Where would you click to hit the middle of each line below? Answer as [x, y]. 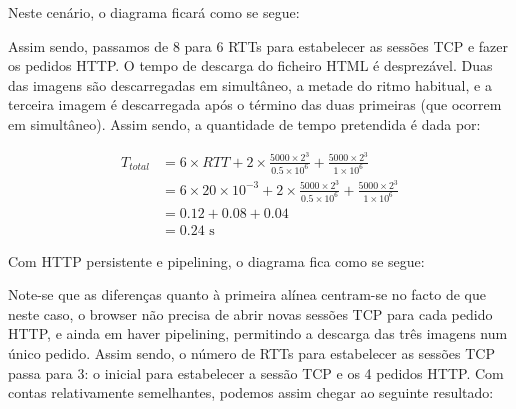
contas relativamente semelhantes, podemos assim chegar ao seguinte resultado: [251, 392]
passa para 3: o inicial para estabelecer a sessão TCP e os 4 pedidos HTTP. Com [256, 372]
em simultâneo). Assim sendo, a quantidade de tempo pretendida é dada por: [244, 123]
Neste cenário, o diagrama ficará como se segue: [154, 12]
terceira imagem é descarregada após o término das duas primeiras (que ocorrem [255, 104]
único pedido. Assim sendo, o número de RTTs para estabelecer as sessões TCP [251, 352]
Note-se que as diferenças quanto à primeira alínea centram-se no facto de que [247, 294]
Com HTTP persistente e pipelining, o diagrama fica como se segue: [216, 260]
